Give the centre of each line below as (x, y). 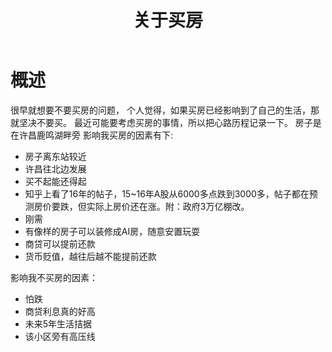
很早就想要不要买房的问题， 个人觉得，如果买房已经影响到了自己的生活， (160, 110)
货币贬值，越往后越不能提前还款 (90, 256)
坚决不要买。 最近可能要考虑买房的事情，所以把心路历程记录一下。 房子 (165, 122)
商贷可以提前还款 (60, 243)
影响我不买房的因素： (54, 277)
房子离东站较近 (55, 156)
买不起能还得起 (55, 181)
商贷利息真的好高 (60, 311)
